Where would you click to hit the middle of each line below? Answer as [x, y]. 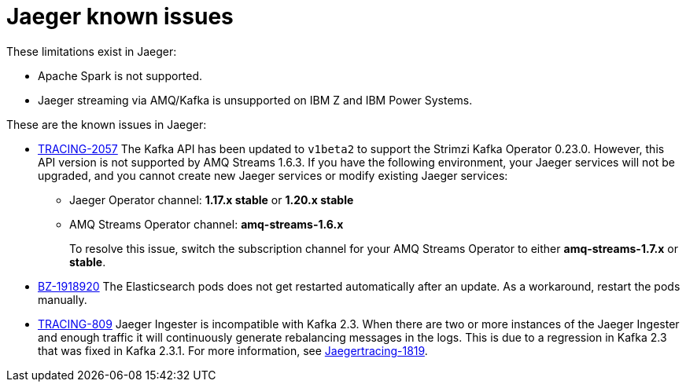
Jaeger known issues [120, 16]
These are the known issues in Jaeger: [107, 124]
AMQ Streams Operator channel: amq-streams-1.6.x [207, 224]
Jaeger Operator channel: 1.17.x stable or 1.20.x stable [212, 199]
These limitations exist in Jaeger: [92, 51]
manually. [63, 299]
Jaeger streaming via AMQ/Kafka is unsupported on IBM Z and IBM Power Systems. [255, 100]
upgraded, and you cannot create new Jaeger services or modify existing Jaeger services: [273, 175]
